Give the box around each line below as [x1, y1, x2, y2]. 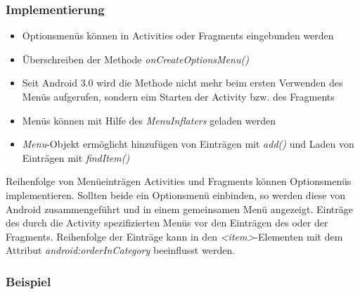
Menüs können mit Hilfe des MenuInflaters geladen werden [22, 113, 276, 127]
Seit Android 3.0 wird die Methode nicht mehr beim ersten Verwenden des [22, 75, 343, 90]
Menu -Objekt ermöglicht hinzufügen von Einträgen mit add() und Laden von [22, 136, 354, 151]
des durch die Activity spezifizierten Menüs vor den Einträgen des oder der [6, 215, 328, 230]
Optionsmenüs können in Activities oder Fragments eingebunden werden [22, 28, 334, 43]
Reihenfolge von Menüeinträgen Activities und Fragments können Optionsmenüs [6, 174, 352, 188]
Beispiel [6, 272, 51, 290]
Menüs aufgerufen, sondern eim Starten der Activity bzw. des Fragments [22, 89, 335, 103]
